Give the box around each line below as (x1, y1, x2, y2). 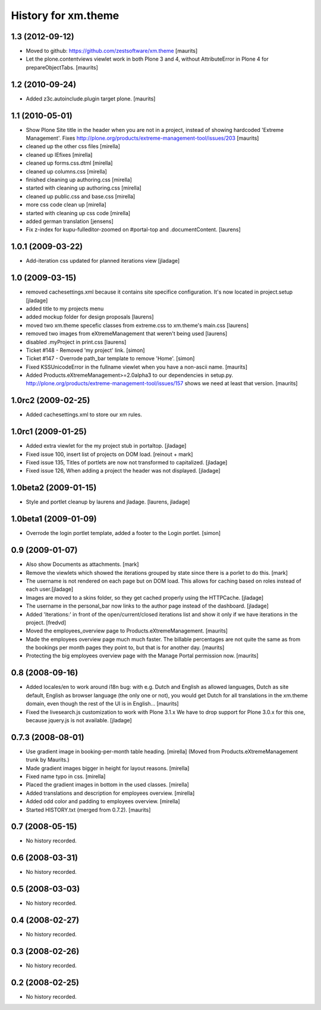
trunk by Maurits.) (26, 756, 70, 763)
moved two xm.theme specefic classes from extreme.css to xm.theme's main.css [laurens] (26, 322, 249, 329)
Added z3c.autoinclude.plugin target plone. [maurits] (26, 95, 156, 102)
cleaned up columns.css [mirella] (26, 168, 107, 175)
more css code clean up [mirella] (26, 201, 106, 208)
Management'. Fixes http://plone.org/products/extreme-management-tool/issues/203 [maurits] (26, 134, 259, 142)
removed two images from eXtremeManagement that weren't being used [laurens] (26, 330, 228, 337)
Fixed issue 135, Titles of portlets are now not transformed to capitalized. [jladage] (26, 459, 228, 466)
